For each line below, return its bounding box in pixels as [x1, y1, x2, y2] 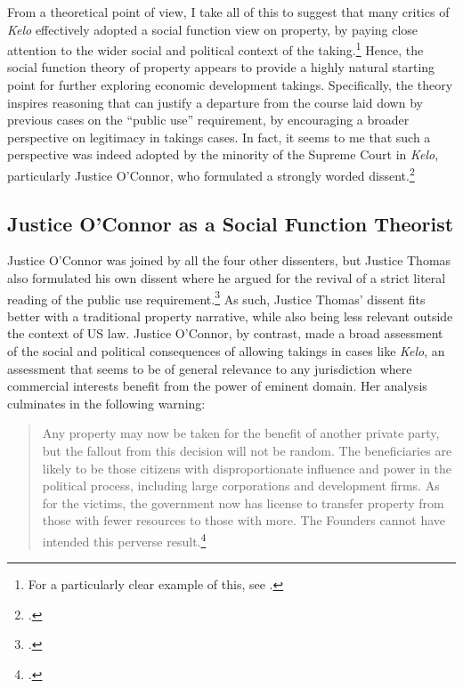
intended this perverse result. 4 [42, 530, 207, 550]
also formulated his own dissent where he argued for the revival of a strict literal [7, 269, 446, 287]
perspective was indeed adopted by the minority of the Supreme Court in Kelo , [7, 145, 439, 164]
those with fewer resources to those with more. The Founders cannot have [42, 511, 446, 530]
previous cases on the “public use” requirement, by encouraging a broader [7, 110, 410, 129]
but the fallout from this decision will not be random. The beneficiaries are [42, 441, 452, 460]
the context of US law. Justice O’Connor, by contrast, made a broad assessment [7, 324, 443, 343]
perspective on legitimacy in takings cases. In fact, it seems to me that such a [7, 127, 431, 146]
